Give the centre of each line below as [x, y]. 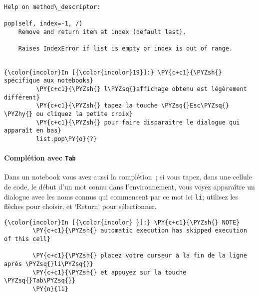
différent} [22, 97]
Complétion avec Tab [40, 158]
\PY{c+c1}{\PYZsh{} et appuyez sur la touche [110, 272]
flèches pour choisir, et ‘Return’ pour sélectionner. [80, 206]
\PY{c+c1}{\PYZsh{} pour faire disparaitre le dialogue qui [138, 122]
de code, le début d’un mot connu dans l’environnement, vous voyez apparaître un [129, 186]
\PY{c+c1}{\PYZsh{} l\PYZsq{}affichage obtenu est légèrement [141, 89]
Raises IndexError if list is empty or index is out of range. [126, 49]
